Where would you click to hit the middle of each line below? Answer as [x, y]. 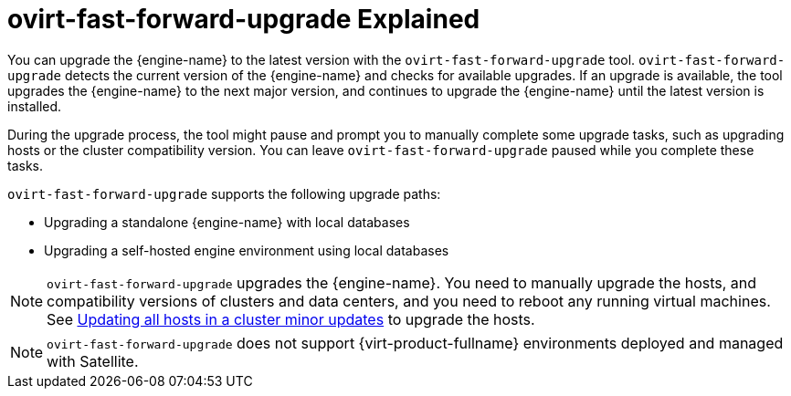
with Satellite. [93, 361]
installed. [35, 106]
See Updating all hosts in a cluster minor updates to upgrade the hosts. [291, 319]
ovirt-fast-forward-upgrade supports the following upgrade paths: [224, 193]
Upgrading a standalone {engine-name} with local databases [227, 222]
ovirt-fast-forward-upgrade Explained [244, 19]
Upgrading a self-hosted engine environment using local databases [247, 250]
